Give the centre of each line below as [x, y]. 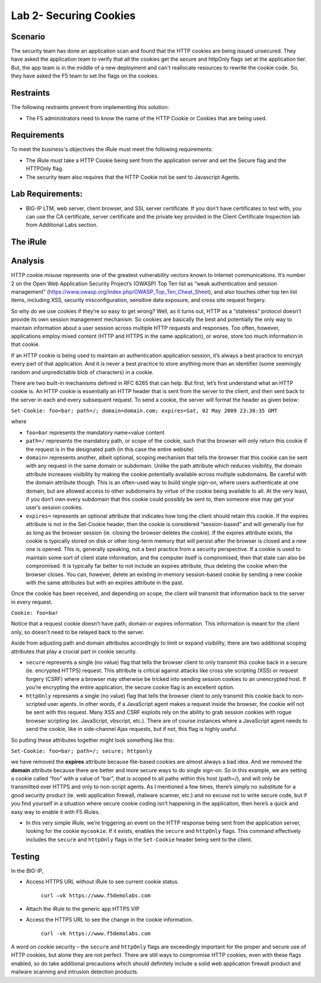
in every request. [32, 602]
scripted [36, 704]
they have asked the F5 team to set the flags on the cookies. [85, 76]
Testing [25, 856]
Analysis [28, 261]
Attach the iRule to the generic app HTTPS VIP [83, 909]
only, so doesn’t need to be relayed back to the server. [78, 632]
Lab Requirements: [47, 194]
